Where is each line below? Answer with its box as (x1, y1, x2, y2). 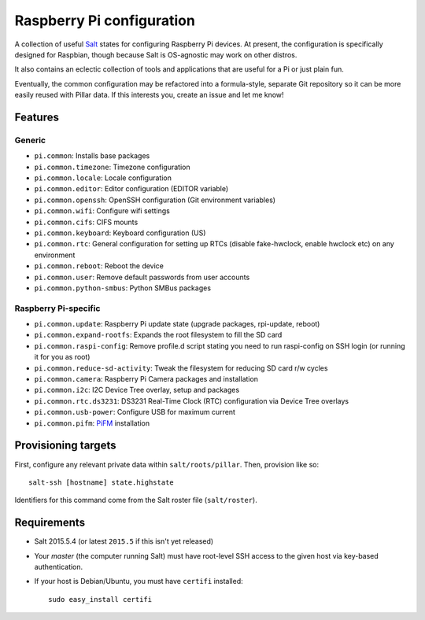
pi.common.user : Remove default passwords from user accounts (34, 272, 250, 282)
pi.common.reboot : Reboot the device (34, 261, 164, 271)
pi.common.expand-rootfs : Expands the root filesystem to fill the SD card (34, 330, 283, 340)
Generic (14, 135, 46, 146)
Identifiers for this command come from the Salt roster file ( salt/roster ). (14, 496, 257, 505)
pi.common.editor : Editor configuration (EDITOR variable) (34, 184, 229, 194)
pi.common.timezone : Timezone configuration (34, 162, 190, 172)
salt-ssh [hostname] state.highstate (28, 478, 175, 487)
